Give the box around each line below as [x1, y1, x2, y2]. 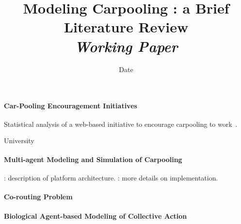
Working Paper [74, 36, 178, 56]
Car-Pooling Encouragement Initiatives [4, 101, 137, 111]
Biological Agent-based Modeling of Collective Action [4, 210, 187, 221]
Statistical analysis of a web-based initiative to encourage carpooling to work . [4, 119, 238, 129]
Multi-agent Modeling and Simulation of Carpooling [4, 154, 182, 164]
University [4, 135, 34, 145]
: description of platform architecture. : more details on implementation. [4, 173, 218, 183]
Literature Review [64, 17, 189, 37]
